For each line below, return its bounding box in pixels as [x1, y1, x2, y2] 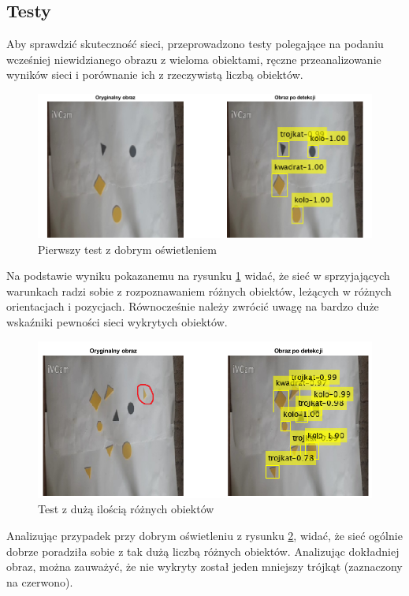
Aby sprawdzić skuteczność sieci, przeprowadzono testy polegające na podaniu [6, 35, 384, 52]
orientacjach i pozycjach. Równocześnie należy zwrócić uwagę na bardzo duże [6, 298, 379, 315]
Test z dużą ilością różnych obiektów [38, 501, 214, 517]
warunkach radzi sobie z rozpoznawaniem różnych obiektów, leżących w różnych [6, 282, 392, 299]
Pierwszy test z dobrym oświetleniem [38, 240, 217, 257]
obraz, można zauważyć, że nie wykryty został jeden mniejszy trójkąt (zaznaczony [6, 558, 403, 575]
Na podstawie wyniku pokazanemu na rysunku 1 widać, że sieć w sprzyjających [6, 267, 390, 284]
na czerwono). [6, 573, 73, 590]
